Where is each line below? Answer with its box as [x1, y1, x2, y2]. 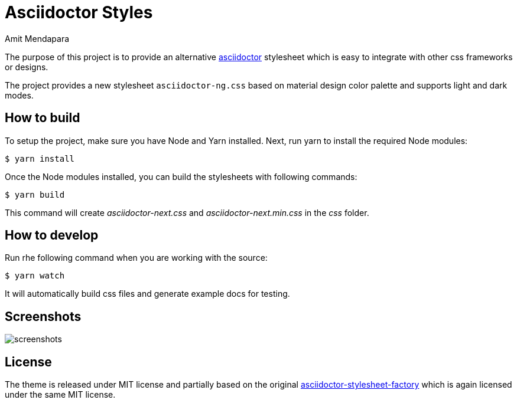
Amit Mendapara [5, 33, 70, 44]
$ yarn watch [5, 271, 65, 281]
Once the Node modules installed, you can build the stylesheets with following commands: [5, 171, 357, 182]
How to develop [5, 228, 99, 243]
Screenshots [5, 309, 82, 324]
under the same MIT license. [5, 389, 116, 400]
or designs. [5, 61, 48, 72]
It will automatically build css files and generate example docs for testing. [5, 289, 290, 299]
